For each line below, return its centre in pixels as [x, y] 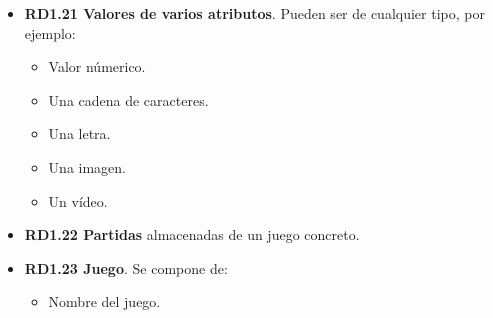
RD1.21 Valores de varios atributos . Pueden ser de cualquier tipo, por [254, 13]
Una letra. [79, 133]
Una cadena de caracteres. [128, 99]
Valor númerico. [97, 66]
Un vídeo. [78, 200]
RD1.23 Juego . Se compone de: [126, 267]
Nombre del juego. [104, 301]
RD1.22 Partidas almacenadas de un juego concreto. [192, 234]
